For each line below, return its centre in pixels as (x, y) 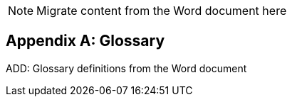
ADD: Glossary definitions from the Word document (126, 68)
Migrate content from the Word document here (162, 11)
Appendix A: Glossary (85, 41)
